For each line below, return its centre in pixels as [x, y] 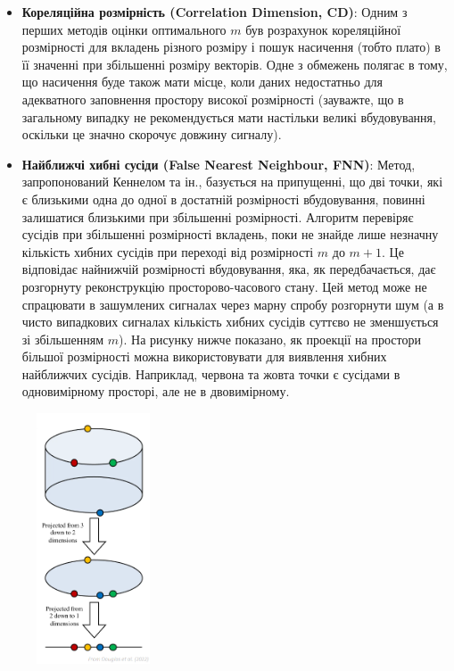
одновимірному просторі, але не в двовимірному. [156, 391]
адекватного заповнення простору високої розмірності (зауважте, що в [213, 99]
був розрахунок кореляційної [323, 29]
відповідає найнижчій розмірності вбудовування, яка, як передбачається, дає [229, 269]
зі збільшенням [63, 339]
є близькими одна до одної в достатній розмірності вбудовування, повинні [223, 199]
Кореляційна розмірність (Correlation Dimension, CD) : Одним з [215, 12]
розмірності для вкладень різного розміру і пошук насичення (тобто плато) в [231, 47]
